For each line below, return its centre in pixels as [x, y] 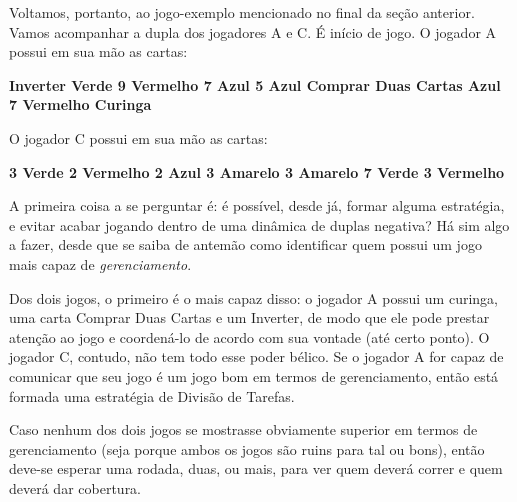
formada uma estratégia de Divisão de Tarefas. [152, 395]
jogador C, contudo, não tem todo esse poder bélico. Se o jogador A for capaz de [256, 356]
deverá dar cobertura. [75, 487]
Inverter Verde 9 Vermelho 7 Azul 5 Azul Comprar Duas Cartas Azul [255, 84]
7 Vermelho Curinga [80, 104]
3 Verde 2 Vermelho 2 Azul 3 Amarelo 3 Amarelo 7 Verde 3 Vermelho [257, 171]
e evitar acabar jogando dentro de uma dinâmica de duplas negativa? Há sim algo [259, 224]
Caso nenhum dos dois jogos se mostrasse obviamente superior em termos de [243, 429]
